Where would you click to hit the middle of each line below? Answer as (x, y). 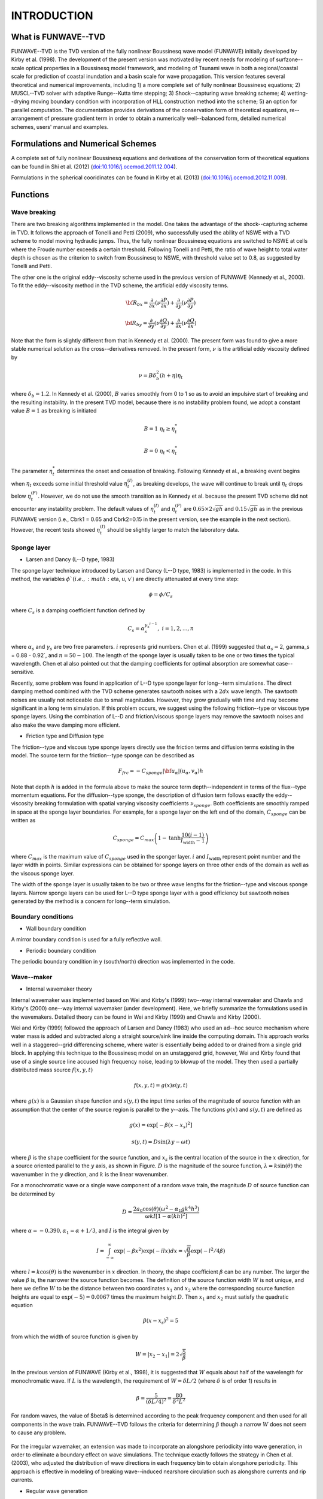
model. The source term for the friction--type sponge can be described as (103, 755)
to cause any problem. (39, 1432)
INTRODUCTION (52, 16)
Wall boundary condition (56, 929)
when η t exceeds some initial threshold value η (69, 484)
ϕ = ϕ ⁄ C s (161, 595)
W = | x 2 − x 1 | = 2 (157, 1355)
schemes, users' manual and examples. (60, 127)
